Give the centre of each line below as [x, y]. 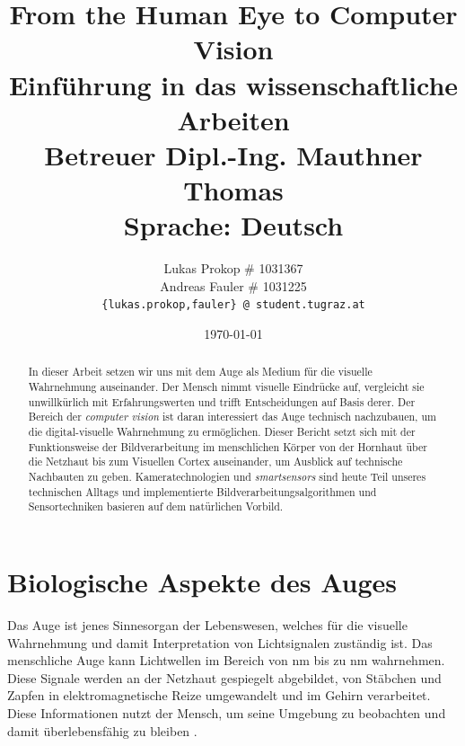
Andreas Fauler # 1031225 [233, 285]
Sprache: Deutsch [233, 225]
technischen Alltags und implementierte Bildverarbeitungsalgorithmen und [202, 491]
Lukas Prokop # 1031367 [233, 268]
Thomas [233, 190]
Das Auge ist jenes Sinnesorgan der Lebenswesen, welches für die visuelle [207, 624]
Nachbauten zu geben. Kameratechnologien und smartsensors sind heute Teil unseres [227, 477]
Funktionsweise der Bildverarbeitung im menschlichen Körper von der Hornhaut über [228, 446]
